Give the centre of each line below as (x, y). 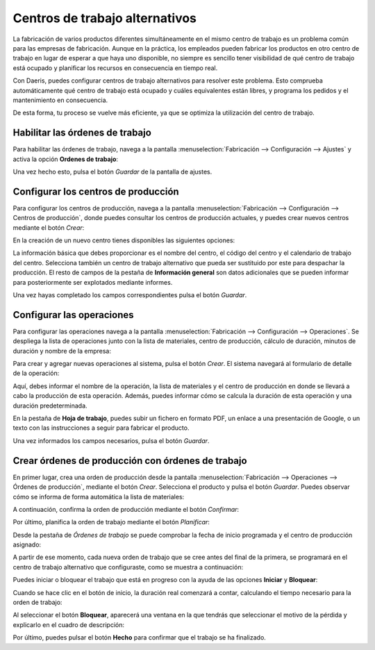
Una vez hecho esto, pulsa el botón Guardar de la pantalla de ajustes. (112, 172)
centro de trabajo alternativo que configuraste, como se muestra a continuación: (128, 567)
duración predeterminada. (50, 406)
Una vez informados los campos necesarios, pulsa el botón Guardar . (111, 440)
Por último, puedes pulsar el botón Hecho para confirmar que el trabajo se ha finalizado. (140, 637)
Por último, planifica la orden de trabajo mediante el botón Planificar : (111, 522)
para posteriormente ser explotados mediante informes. (93, 282)
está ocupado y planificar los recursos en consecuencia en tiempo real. (115, 68)
